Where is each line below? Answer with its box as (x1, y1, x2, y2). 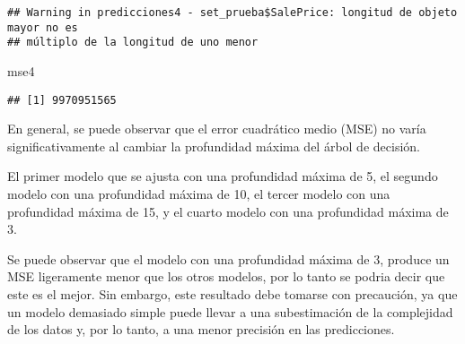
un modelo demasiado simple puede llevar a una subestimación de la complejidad (7, 302, 453, 321)
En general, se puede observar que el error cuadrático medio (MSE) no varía (7, 119, 426, 138)
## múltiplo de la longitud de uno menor (7, 36, 259, 49)
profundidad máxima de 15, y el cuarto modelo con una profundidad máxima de (7, 202, 449, 220)
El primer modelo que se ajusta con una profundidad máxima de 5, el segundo (7, 167, 438, 185)
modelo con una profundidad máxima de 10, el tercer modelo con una (7, 185, 390, 202)
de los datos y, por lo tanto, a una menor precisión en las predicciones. (7, 320, 395, 339)
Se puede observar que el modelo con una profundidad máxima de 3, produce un (7, 249, 450, 268)
